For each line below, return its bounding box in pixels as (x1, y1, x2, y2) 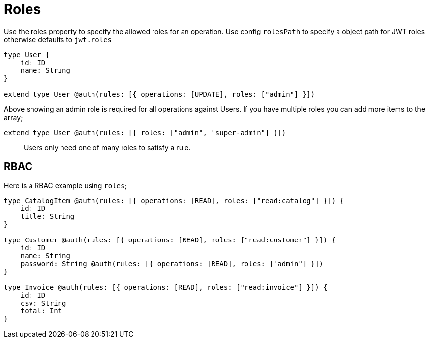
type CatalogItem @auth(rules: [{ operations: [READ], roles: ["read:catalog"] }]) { (4, 196, 344, 205)
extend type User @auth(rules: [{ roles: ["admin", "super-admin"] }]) (4, 128, 286, 137)
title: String (20, 212, 75, 220)
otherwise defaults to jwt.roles (4, 35, 112, 44)
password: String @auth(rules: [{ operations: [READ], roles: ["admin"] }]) (20, 259, 324, 268)
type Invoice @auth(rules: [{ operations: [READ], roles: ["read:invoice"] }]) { (4, 283, 328, 291)
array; (4, 113, 23, 122)
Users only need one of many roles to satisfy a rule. (24, 143, 191, 152)
